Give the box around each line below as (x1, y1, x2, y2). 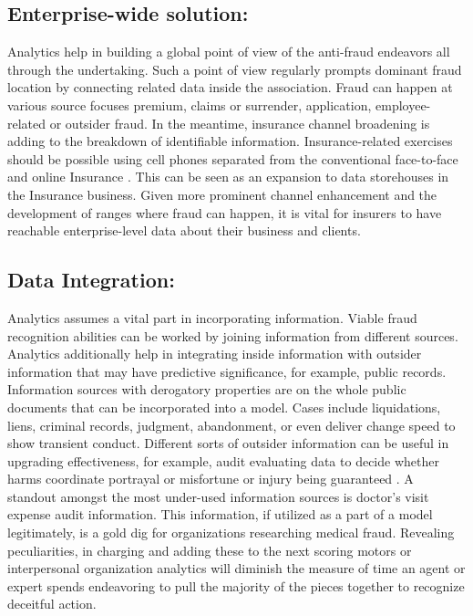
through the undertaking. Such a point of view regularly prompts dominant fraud (7, 59, 462, 78)
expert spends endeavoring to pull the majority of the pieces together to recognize (7, 576, 465, 595)
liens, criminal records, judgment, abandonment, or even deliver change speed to (7, 415, 456, 434)
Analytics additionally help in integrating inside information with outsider (7, 344, 422, 363)
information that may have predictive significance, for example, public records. (7, 361, 447, 381)
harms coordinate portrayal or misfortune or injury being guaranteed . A (7, 469, 414, 488)
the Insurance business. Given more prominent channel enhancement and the (7, 184, 437, 204)
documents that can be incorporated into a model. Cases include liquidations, (7, 397, 441, 416)
